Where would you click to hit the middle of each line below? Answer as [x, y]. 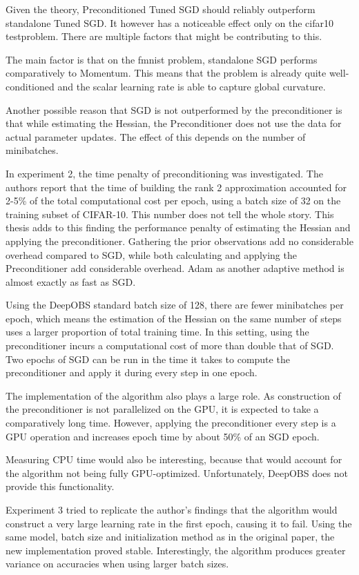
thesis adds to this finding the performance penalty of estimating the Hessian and [178, 227]
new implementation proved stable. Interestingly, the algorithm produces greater [176, 550]
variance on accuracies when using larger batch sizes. [117, 564]
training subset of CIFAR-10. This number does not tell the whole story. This [170, 214]
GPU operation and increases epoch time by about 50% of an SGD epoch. [163, 436]
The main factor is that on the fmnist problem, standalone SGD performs [162, 59]
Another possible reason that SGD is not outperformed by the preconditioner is [174, 109]
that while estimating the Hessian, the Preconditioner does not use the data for [174, 123]
